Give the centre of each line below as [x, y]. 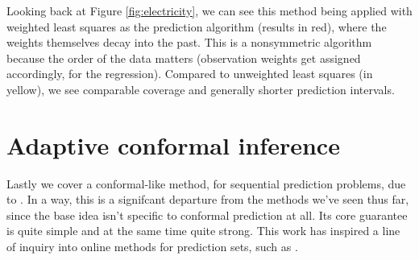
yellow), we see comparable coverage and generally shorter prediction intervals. [201, 89]
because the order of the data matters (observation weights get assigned [184, 58]
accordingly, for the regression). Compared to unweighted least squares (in [190, 74]
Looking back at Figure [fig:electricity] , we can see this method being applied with [209, 10]
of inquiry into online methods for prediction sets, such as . [152, 247]
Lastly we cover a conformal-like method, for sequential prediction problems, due [206, 183]
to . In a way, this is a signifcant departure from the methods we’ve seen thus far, [208, 199]
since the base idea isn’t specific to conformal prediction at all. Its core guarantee [207, 215]
